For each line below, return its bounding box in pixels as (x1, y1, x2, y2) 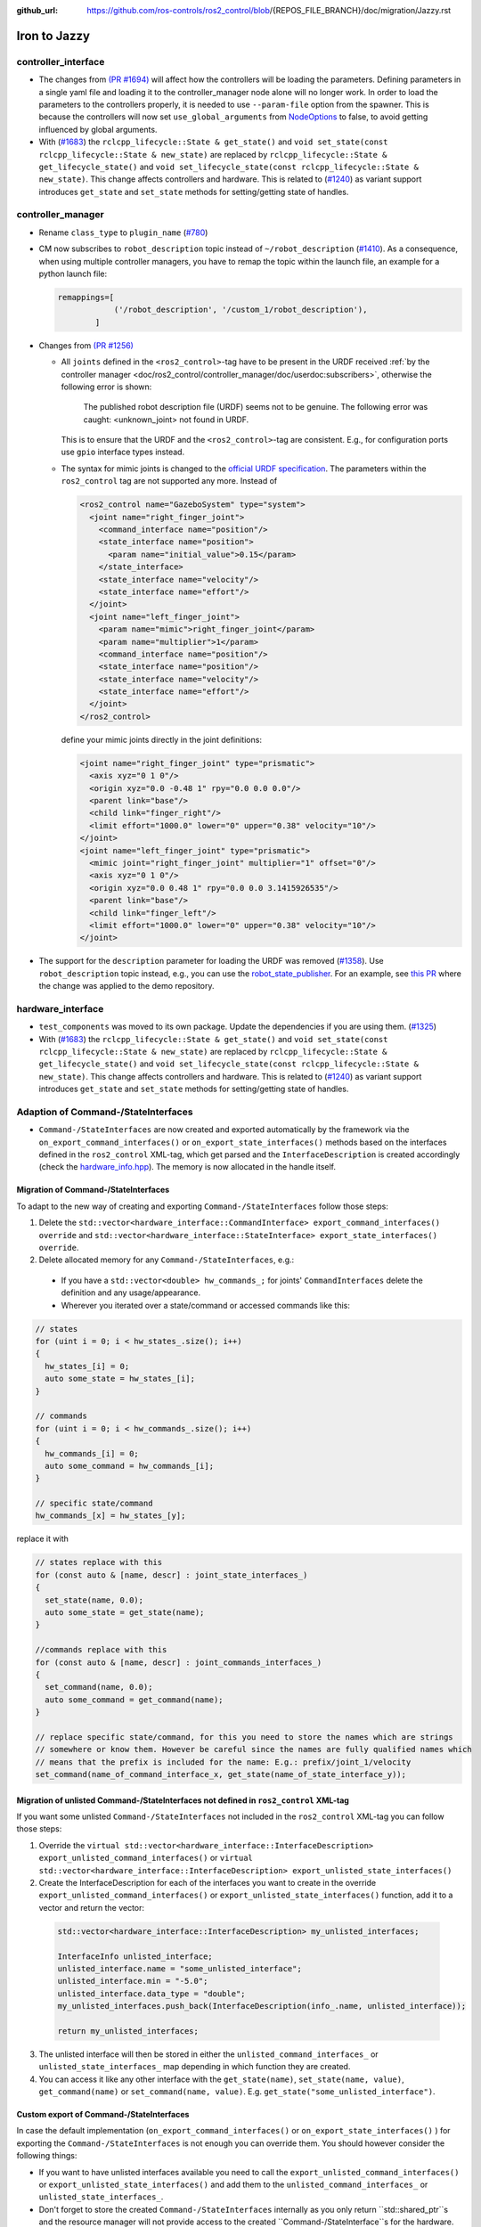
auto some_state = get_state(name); (45, 1607, 205, 1617)
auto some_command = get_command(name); (45, 1694, 224, 1705)
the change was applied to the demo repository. (38, 981, 215, 991)
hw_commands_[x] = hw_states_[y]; (35, 1511, 186, 1521)
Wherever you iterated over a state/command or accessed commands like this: (61, 1300, 351, 1310)
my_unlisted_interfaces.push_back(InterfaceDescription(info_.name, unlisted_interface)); (57, 2001, 467, 2011)
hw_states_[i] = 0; (45, 1361, 130, 1371)
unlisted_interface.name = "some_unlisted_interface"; (57, 1963, 302, 1973)
